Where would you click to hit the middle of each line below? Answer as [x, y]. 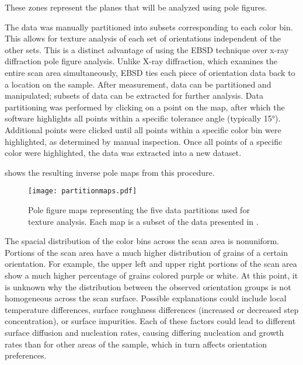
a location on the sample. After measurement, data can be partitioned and [138, 84]
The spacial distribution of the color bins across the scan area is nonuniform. [142, 241]
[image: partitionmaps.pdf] [83, 191]
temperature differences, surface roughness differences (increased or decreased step [152, 309]
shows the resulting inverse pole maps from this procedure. [110, 172]
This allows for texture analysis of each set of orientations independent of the [143, 38]
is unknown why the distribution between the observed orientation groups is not [148, 286]
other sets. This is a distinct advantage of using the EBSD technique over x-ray [147, 49]
